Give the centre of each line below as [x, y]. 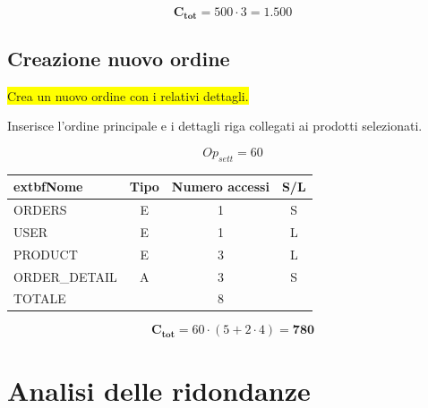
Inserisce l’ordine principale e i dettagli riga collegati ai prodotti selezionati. [215, 126]
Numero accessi [220, 187]
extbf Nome [48, 187]
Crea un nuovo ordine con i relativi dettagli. [128, 95]
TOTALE [40, 298]
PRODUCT [46, 254]
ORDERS [40, 209]
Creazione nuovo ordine [119, 58]
